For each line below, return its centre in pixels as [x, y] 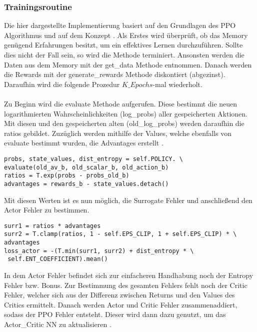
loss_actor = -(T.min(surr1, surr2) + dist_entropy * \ [99, 251]
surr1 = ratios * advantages [52, 226]
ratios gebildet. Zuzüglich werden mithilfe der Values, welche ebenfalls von [118, 133]
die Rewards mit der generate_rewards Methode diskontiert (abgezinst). [115, 74]
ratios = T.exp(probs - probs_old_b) [67, 176]
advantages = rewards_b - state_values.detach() [86, 184]
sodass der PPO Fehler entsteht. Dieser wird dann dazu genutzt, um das [115, 314]
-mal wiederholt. [177, 84]
